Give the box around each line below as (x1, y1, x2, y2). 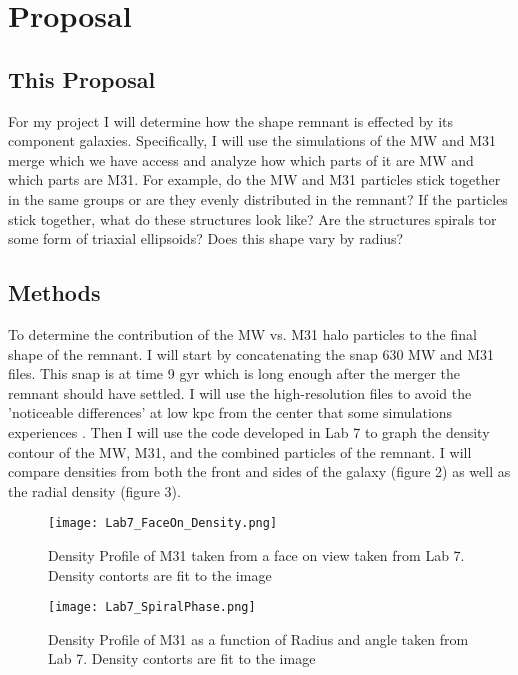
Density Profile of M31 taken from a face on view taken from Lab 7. (48, 544, 465, 565)
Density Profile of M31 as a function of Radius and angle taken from (48, 628, 469, 649)
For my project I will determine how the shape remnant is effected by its (8, 110, 454, 131)
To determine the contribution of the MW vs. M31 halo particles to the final (8, 323, 477, 344)
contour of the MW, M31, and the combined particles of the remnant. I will (8, 441, 472, 462)
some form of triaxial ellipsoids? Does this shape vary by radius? (8, 228, 404, 249)
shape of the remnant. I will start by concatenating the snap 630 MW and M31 (8, 343, 495, 364)
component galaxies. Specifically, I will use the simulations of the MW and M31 (8, 130, 496, 151)
